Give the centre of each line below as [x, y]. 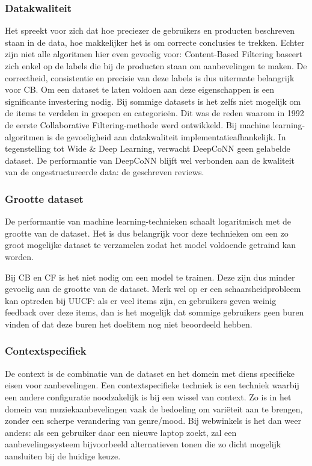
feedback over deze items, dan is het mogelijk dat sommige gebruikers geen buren [154, 312]
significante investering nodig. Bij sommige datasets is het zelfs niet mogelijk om [153, 101]
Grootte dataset [44, 198]
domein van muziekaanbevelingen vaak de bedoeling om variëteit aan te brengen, [154, 409]
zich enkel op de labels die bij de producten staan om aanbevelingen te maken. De [156, 66]
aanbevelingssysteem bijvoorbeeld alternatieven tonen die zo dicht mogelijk [143, 444]
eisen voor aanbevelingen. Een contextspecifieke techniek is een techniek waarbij [152, 385]
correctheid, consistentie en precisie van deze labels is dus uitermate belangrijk [150, 77]
